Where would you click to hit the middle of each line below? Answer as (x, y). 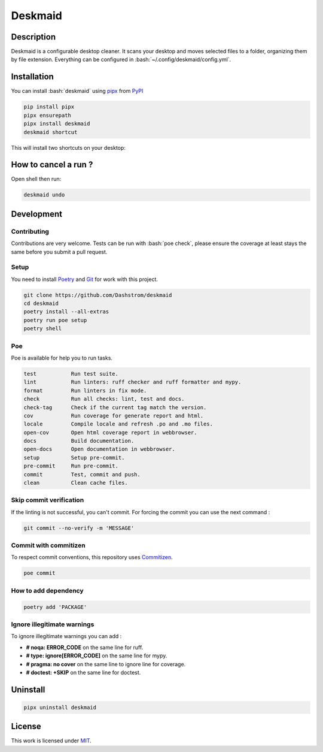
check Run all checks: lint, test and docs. (104, 399)
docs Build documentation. (79, 441)
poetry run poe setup (55, 320)
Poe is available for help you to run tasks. (62, 358)
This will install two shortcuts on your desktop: (68, 147)
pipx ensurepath (48, 115)
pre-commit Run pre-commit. (71, 466)
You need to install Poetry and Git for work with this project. (85, 279)
